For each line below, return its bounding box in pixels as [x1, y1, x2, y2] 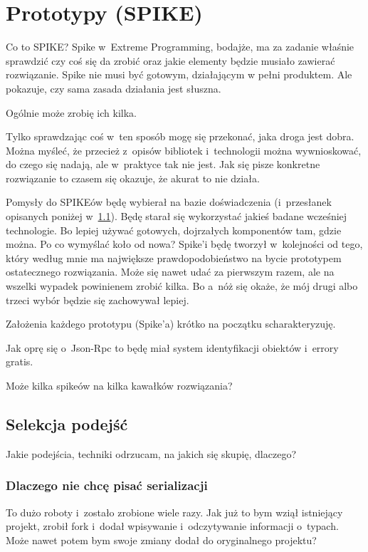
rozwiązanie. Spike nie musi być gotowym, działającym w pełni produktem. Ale [6, 67, 352, 82]
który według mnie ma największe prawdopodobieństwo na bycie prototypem [6, 250, 342, 265]
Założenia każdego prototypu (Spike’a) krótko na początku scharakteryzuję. [6, 316, 336, 331]
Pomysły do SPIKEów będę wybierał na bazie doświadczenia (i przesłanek [6, 194, 332, 209]
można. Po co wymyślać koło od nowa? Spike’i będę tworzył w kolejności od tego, [6, 236, 363, 251]
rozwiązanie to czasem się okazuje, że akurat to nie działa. [6, 170, 260, 185]
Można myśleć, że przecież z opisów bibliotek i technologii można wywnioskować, [6, 142, 362, 157]
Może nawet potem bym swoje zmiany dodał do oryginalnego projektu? [6, 532, 317, 547]
